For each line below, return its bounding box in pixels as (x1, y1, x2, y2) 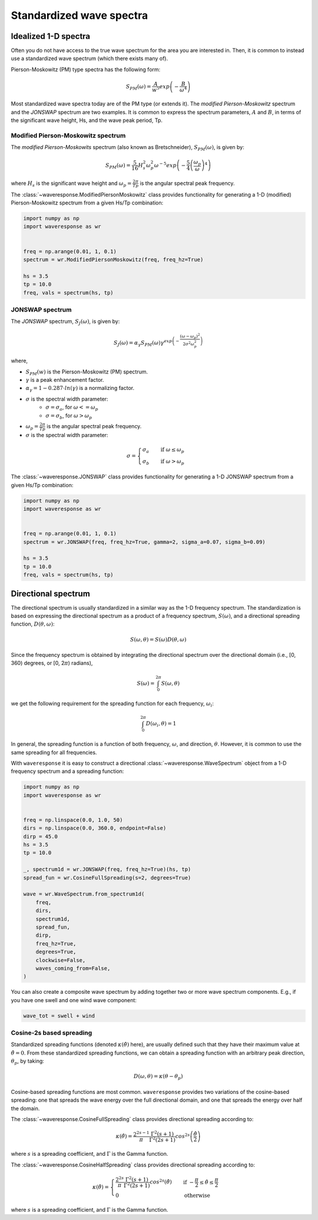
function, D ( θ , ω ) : (11, 620, 55, 627)
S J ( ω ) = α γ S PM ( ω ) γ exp (113, 339, 173, 348)
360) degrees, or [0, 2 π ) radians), (11, 660, 93, 667)
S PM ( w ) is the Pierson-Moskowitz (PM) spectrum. (25, 368, 148, 376)
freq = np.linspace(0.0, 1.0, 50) (23, 816, 123, 823)
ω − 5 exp (154, 161, 177, 168)
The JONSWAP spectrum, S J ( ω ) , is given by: (11, 318, 120, 326)
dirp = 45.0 (23, 833, 58, 839)
